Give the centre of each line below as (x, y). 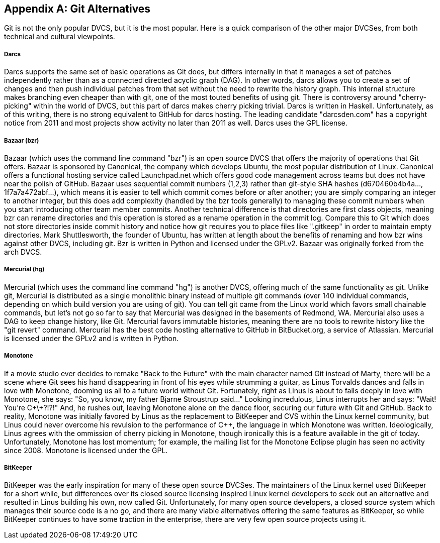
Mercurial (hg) (24, 269)
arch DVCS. (23, 252)
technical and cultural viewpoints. (60, 37)
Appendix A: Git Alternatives (77, 9)
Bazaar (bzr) (22, 140)
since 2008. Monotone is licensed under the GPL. (86, 450)
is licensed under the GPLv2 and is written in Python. (92, 338)
